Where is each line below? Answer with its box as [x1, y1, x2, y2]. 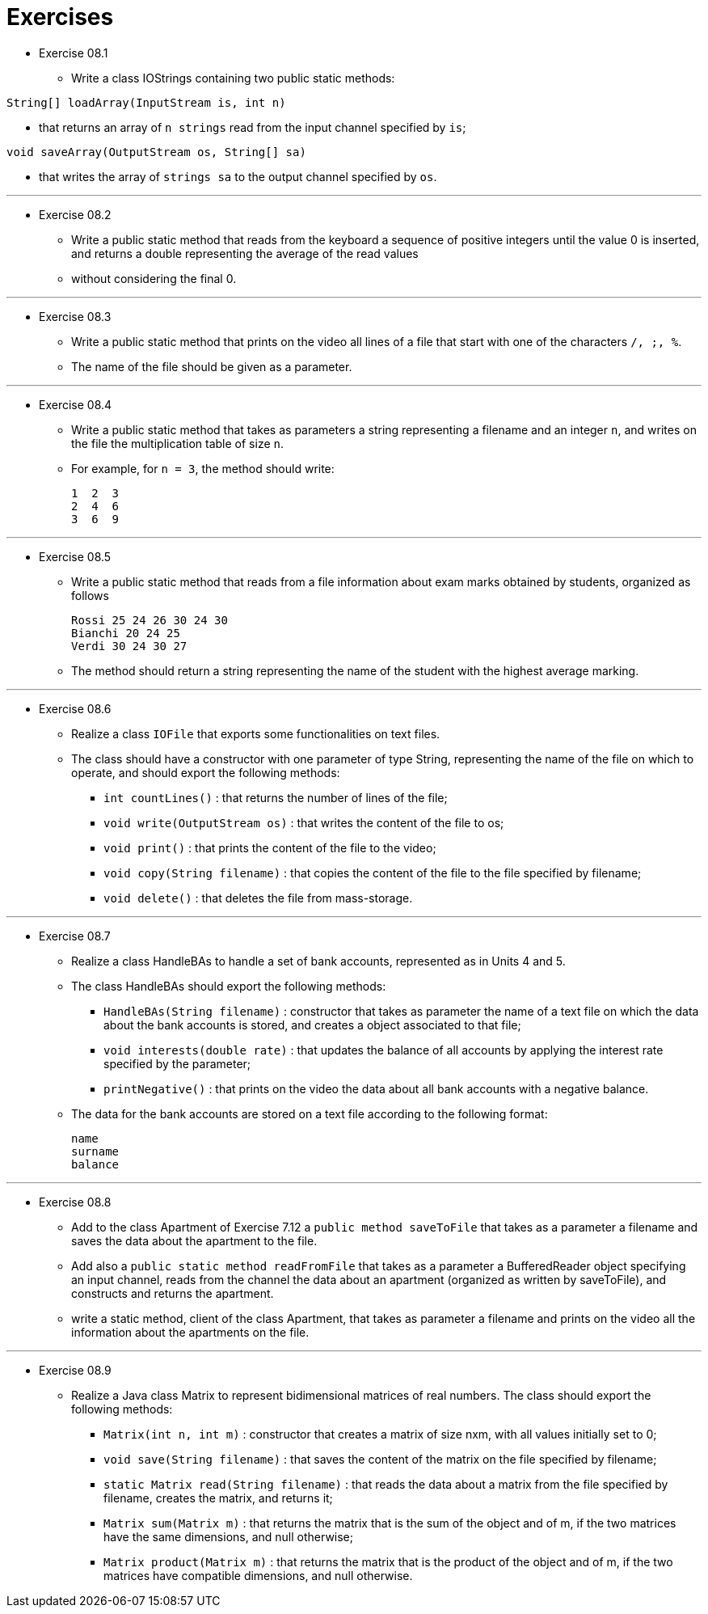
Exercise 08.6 [39, 701, 112, 716]
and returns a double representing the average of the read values [71, 246, 419, 260]
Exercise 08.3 [39, 309, 112, 323]
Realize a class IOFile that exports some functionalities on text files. [71, 726, 440, 741]
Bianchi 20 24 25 [71, 626, 180, 640]
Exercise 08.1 [39, 45, 108, 60]
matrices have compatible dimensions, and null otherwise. [103, 1568, 413, 1582]
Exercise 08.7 [39, 928, 111, 943]
